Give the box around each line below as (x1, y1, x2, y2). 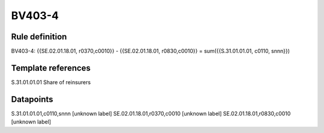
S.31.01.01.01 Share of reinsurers (11, 78, 91, 86)
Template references (11, 63, 91, 73)
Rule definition (11, 32, 67, 42)
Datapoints (11, 94, 53, 104)
